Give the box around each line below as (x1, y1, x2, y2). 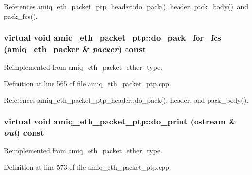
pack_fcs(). (4, 11, 38, 21)
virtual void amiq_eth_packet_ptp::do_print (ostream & (4, 115, 236, 127)
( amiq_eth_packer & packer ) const (4, 43, 146, 55)
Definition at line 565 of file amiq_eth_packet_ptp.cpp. (4, 78, 171, 88)
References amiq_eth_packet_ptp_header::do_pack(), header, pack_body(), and (4, 1, 249, 11)
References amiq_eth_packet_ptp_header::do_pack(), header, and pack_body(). (4, 94, 249, 105)
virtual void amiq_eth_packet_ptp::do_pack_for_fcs (4, 32, 221, 44)
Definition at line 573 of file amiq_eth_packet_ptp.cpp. (4, 161, 171, 172)
